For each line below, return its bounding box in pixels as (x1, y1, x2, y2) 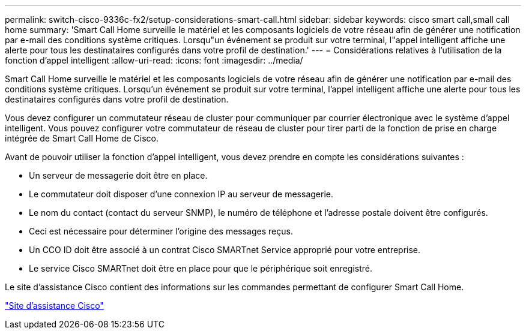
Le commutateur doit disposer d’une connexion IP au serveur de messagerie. (29, 189, 333, 199)
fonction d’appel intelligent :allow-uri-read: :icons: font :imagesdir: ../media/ (5, 55, 303, 65)
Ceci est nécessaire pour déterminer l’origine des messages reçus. (29, 226, 293, 236)
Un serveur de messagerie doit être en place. (29, 170, 208, 180)
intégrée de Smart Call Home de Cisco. (5, 133, 159, 143)
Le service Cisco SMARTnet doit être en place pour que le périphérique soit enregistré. (29, 263, 372, 273)
